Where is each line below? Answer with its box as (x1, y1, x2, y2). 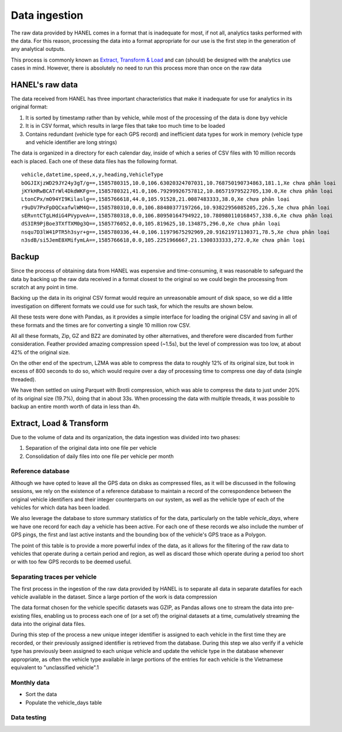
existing (11, 612, 30, 619)
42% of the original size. (11, 348, 70, 355)
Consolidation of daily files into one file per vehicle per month (25, 453, 174, 460)
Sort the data (25, 691, 57, 698)
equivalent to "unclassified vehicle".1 (11, 664, 99, 671)
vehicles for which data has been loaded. (11, 504, 111, 511)
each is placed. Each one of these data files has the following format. (11, 158, 178, 165)
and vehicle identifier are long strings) (25, 138, 117, 146)
